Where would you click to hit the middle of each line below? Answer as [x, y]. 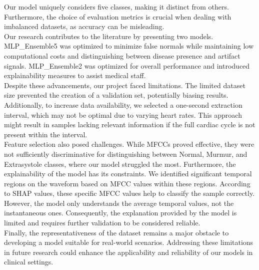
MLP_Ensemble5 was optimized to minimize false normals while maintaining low [129, 46]
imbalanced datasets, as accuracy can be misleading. [84, 26]
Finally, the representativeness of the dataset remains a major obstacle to [116, 232]
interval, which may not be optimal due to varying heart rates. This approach [123, 114]
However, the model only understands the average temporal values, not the [119, 203]
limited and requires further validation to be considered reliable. [102, 223]
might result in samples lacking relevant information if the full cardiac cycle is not [130, 124]
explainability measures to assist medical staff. [75, 75]
